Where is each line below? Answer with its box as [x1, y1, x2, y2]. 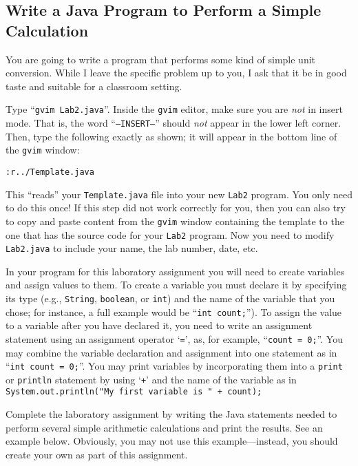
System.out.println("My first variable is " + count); [6, 387, 262, 397]
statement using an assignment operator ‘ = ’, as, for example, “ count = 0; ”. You [6, 331, 343, 346]
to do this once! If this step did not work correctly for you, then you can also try [6, 200, 346, 215]
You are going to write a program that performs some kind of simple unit [6, 52, 316, 66]
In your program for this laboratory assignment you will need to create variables [6, 264, 345, 278]
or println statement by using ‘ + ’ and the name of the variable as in [6, 372, 297, 386]
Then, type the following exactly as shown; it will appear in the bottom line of [6, 129, 337, 143]
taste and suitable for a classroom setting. [6, 78, 182, 93]
